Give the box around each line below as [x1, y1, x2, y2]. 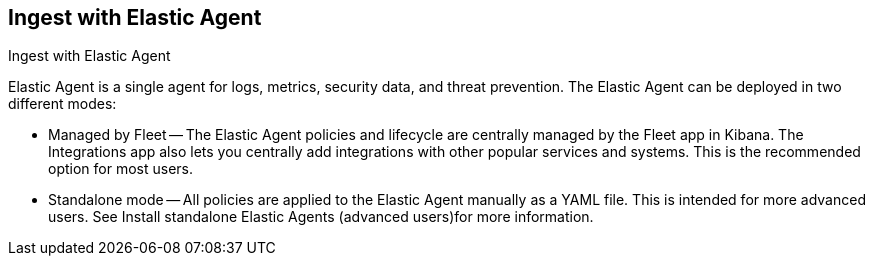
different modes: [8, 95, 117, 113]
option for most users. [48, 160, 194, 178]
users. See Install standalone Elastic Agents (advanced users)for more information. [48, 208, 594, 226]
